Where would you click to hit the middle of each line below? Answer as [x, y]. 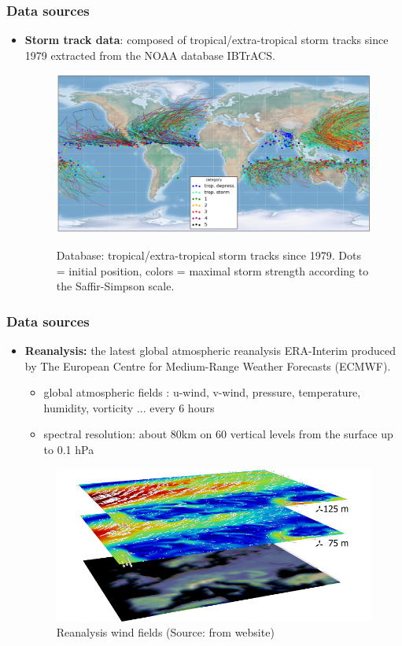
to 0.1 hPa [69, 450]
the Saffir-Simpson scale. [115, 286]
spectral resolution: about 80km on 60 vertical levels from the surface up [218, 434]
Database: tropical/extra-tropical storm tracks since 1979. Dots [208, 255]
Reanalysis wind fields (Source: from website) [165, 632]
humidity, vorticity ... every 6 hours [129, 407]
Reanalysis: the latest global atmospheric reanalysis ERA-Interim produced [210, 351]
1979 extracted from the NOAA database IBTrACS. [150, 55]
